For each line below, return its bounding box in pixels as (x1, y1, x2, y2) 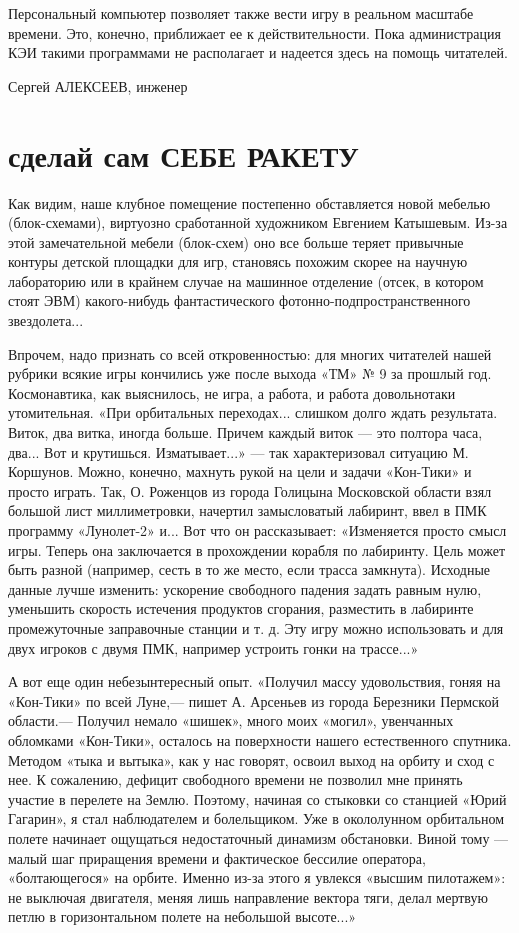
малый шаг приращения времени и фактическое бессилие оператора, (8, 847, 426, 868)
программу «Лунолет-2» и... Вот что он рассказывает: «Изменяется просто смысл (8, 520, 507, 540)
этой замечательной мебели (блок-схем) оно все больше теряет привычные (8, 231, 464, 252)
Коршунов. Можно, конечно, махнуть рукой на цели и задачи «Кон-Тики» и (8, 461, 472, 482)
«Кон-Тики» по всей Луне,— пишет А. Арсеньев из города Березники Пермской (8, 690, 499, 711)
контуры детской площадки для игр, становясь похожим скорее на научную (8, 251, 468, 272)
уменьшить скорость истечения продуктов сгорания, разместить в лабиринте (8, 598, 474, 619)
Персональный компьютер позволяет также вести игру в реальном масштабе (8, 3, 474, 23)
